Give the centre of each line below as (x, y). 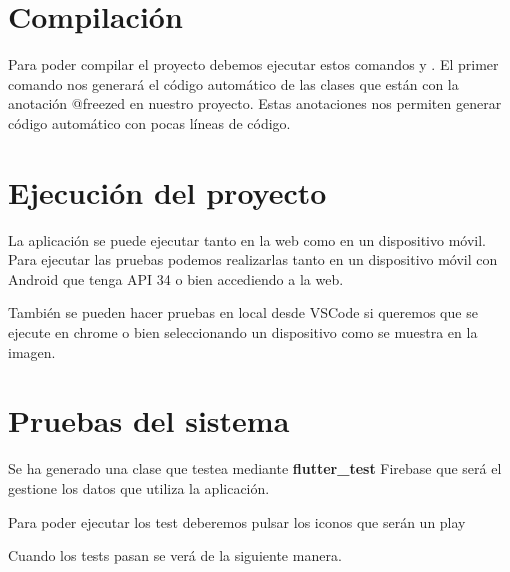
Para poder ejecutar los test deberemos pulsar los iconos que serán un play (237, 521)
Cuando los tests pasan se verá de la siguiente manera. (175, 555)
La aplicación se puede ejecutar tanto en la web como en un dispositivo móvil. (247, 239)
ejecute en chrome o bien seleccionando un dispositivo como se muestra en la (243, 332)
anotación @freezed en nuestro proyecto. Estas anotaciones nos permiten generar (255, 103)
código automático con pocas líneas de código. (149, 122)
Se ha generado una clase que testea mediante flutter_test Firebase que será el (255, 468)
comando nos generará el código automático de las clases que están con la (233, 83)
